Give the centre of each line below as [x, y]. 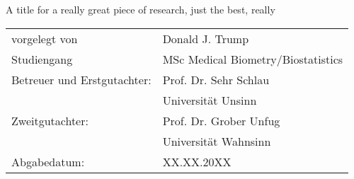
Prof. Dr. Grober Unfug [221, 120]
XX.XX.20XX [197, 161]
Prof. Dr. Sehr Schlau [216, 79]
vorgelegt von [45, 38]
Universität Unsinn [210, 100]
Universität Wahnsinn [217, 141]
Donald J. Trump [206, 38]
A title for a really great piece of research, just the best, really [141, 9]
